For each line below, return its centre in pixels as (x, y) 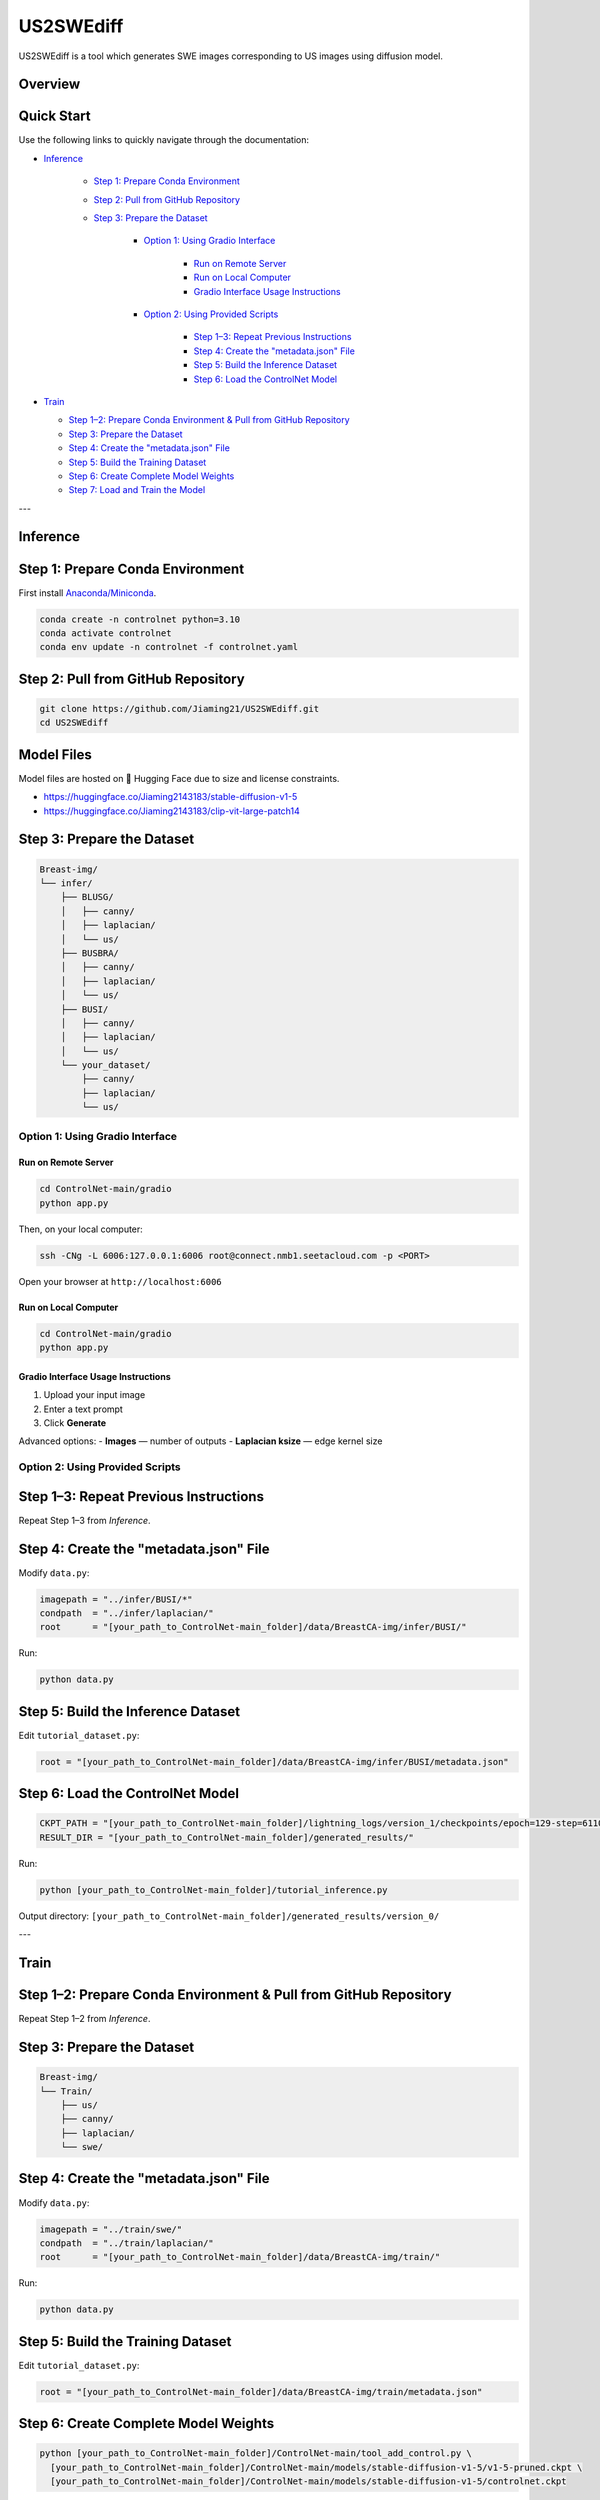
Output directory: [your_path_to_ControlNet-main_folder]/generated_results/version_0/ (229, 1916)
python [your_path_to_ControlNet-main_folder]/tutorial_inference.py (213, 1889)
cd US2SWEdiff (74, 723)
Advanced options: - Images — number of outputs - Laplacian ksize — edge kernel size (200, 1441)
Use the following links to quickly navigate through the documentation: (164, 140)
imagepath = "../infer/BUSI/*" (116, 1599)
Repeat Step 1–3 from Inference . (84, 1520)
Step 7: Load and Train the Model (137, 490)
